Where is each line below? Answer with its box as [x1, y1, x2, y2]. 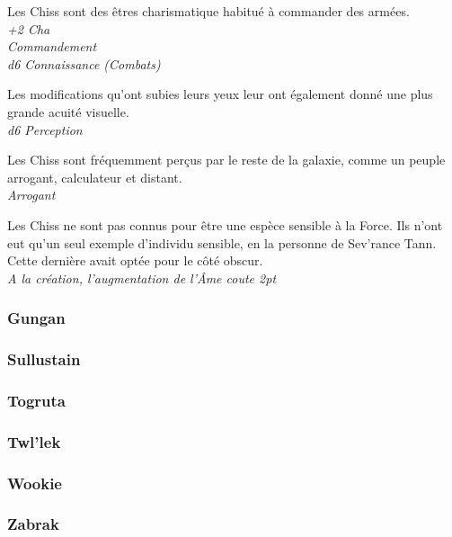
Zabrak [7, 513, 59, 535]
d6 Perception [7, 120, 83, 139]
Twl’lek [7, 430, 61, 452]
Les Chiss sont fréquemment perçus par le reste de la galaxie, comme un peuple [7, 150, 446, 169]
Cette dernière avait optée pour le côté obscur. [7, 251, 263, 270]
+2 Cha [7, 19, 50, 38]
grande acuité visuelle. [7, 102, 129, 121]
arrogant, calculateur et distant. [7, 167, 182, 186]
